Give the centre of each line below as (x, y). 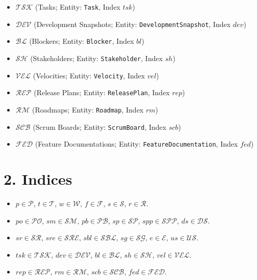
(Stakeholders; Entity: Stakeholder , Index (97, 58)
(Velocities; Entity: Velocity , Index (89, 75)
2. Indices (38, 179)
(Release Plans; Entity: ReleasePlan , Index (102, 92)
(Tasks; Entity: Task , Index (78, 7)
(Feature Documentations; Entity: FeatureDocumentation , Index (136, 144)
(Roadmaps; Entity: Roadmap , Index (88, 109)
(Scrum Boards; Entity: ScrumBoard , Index (100, 127)
